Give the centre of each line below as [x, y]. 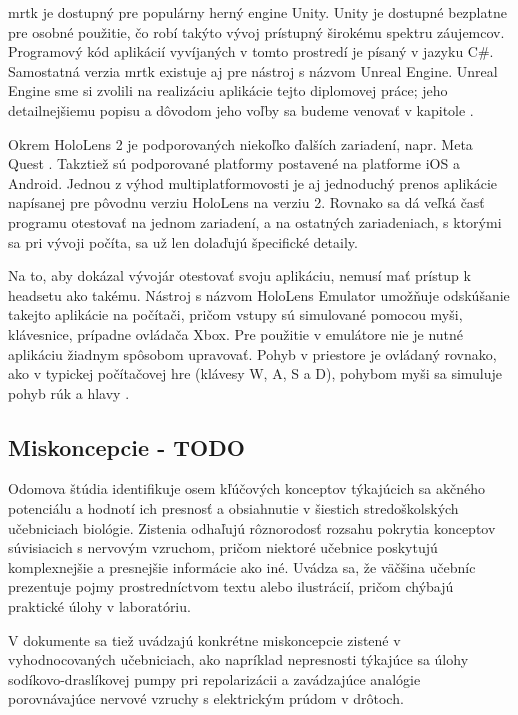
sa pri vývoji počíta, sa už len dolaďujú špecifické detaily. [183, 241]
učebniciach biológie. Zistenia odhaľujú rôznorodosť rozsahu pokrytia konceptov [252, 527]
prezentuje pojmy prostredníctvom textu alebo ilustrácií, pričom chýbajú [231, 586]
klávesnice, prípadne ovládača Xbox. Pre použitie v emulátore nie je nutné [236, 333]
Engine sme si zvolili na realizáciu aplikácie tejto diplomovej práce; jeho [228, 90]
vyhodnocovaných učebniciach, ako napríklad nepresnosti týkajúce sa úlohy [238, 659]
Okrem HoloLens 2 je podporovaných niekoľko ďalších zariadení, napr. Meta [240, 143]
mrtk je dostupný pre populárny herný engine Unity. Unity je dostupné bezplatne [257, 12]
